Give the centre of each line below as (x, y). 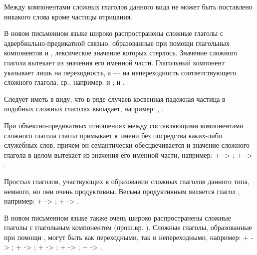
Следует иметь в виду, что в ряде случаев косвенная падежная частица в (115, 99)
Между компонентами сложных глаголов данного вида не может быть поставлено (128, 6)
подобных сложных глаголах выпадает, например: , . (84, 109)
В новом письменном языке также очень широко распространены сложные (118, 217)
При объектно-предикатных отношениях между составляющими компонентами (124, 125)
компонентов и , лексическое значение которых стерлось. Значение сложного (121, 53)
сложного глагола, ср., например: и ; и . (64, 82)
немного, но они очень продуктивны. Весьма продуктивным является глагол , (122, 191)
